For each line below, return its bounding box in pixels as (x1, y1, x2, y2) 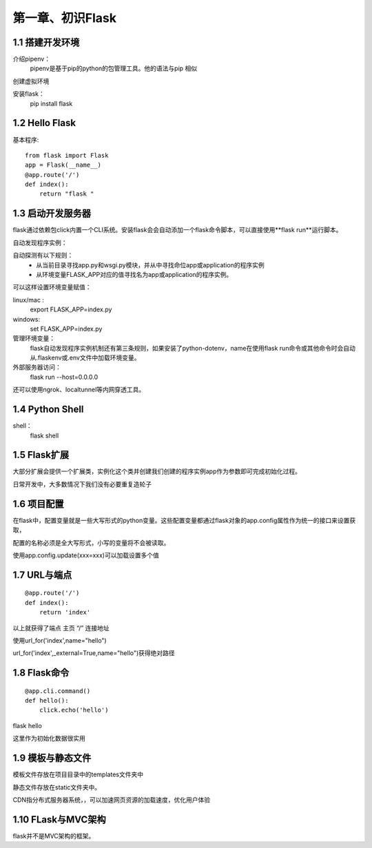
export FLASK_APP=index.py (30, 305, 112, 313)
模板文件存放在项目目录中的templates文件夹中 (12, 770, 144, 778)
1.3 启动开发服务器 (12, 207, 92, 220)
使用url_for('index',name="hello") (12, 636, 107, 644)
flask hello (12, 721, 43, 730)
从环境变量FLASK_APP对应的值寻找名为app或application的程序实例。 (36, 270, 233, 278)
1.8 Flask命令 (12, 667, 70, 679)
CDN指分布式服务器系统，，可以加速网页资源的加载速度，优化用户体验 (12, 796, 210, 804)
